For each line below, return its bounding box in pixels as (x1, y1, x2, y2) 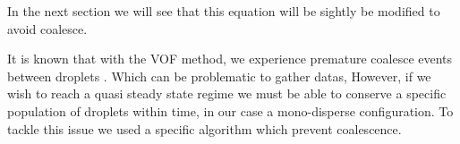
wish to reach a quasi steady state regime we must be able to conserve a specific (7, 84, 447, 103)
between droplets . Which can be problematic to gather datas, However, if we (7, 66, 431, 85)
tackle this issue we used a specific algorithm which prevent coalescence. (7, 119, 402, 138)
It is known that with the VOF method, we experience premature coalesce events (7, 49, 453, 68)
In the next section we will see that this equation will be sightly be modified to (7, 2, 440, 20)
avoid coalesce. (7, 19, 88, 38)
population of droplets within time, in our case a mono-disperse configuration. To (7, 101, 454, 120)
